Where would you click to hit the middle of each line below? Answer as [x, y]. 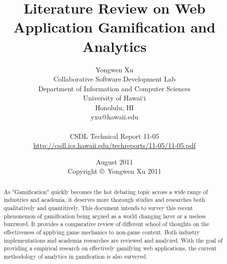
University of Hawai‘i [114, 98]
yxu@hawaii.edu [114, 117]
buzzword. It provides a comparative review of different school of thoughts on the [106, 224]
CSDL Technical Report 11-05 [114, 136]
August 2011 [114, 161]
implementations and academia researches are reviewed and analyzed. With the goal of [113, 240]
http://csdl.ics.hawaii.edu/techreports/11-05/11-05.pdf [114, 145]
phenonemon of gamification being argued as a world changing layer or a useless [105, 216]
